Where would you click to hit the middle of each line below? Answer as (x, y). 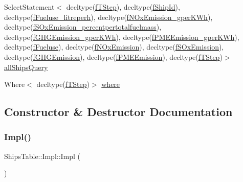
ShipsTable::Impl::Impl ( (42, 156)
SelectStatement (29, 7)
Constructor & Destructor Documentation (118, 112)
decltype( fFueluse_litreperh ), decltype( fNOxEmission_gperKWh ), (108, 17)
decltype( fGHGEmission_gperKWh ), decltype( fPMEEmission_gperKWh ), (122, 37)
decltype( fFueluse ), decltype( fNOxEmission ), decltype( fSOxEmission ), (114, 47)
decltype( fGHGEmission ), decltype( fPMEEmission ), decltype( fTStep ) (113, 56)
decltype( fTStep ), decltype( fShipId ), (123, 7)
